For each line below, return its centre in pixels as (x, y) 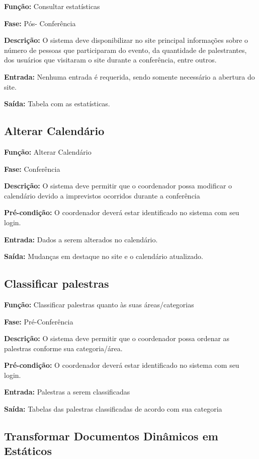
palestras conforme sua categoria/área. (63, 348)
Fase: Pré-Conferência (39, 321)
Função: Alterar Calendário (48, 151)
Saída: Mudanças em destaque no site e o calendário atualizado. (104, 256)
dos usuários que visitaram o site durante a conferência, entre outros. (110, 60)
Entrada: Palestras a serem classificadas (67, 392)
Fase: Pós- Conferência (40, 23)
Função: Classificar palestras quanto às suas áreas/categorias (99, 304)
